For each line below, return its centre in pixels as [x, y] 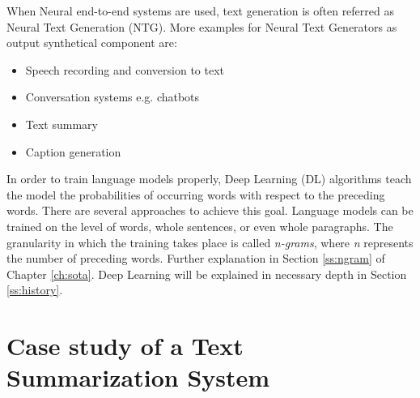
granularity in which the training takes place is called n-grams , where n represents [210, 242]
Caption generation [73, 151]
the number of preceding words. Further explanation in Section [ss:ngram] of [196, 258]
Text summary [62, 124]
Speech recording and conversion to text [125, 69]
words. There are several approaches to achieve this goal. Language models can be [210, 210]
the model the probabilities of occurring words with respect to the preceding [196, 194]
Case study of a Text [125, 346]
